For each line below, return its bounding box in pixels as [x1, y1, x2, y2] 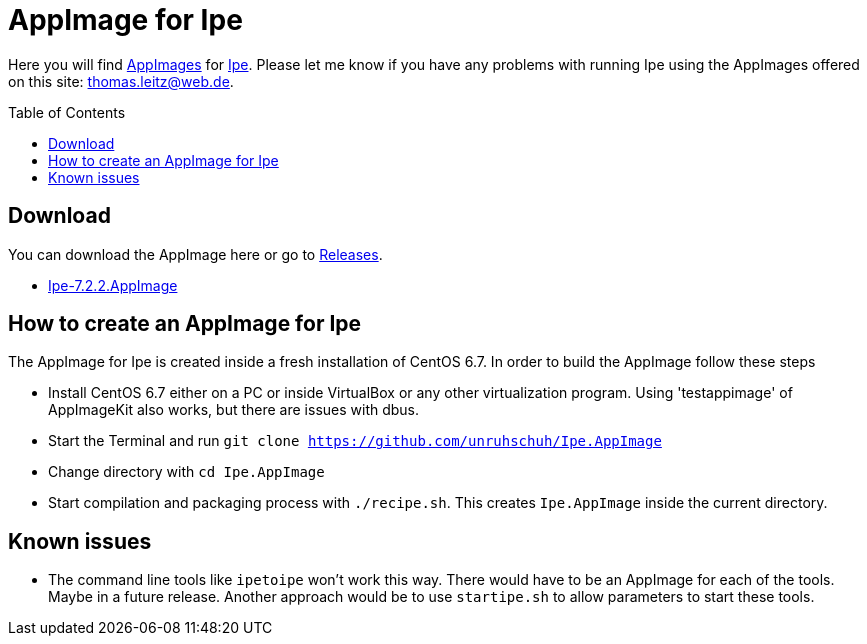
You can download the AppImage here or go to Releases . [8, 245, 383, 263]
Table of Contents [8, 103, 126, 121]
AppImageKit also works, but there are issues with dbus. [48, 401, 420, 419]
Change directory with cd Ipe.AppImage [48, 463, 325, 481]
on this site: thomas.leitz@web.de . [8, 72, 234, 90]
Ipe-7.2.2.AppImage [48, 276, 178, 294]
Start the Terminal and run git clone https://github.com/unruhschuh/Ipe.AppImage [48, 432, 662, 450]
